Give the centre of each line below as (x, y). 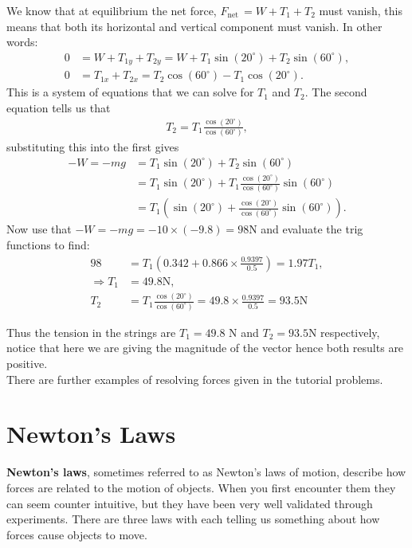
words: (22, 42)
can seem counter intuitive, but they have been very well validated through (190, 503)
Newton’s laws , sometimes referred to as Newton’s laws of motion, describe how (206, 472)
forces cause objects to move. (77, 534)
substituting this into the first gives (93, 147)
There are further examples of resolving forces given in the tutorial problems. (195, 379)
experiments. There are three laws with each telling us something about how (193, 519)
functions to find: (48, 245)
